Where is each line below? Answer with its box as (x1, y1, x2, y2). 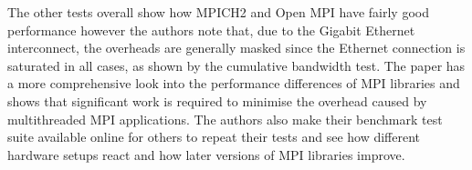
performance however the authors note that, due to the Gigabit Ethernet (7, 20, 415, 39)
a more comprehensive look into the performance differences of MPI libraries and (7, 74, 460, 93)
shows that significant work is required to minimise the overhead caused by (7, 91, 427, 110)
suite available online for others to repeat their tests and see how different (7, 127, 421, 146)
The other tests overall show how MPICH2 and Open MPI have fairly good (7, 3, 429, 21)
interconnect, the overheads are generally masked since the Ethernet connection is (7, 38, 466, 57)
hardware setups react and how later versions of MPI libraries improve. (7, 145, 405, 164)
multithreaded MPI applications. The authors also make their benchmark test (7, 109, 443, 128)
